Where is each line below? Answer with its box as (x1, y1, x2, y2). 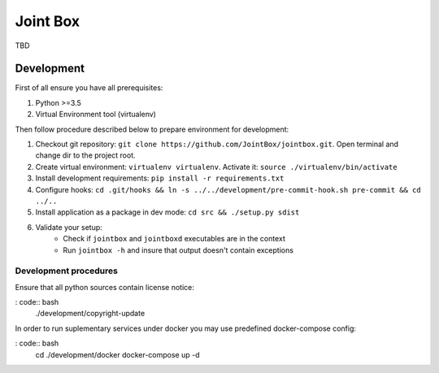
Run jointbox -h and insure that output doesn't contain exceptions (63, 245, 294, 255)
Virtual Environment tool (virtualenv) (35, 110, 156, 119)
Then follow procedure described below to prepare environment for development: (15, 124, 289, 134)
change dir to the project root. (35, 150, 136, 160)
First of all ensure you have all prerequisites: (15, 83, 163, 93)
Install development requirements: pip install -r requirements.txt (35, 173, 285, 183)
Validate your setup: (35, 222, 103, 232)
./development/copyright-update (35, 309, 146, 319)
